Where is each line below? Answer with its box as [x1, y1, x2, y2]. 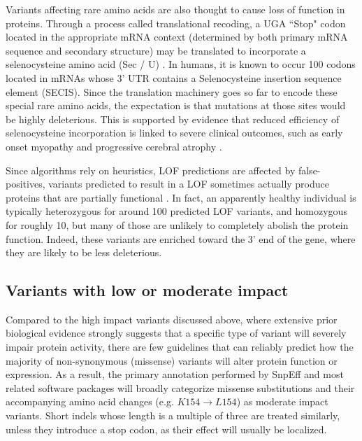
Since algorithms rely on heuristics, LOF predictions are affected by [6, 162, 296, 177]
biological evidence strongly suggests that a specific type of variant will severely [6, 325, 347, 340]
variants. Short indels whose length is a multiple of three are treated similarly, [6, 408, 340, 423]
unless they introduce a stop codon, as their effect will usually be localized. [6, 421, 327, 436]
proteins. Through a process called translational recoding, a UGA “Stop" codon [6, 15, 346, 30]
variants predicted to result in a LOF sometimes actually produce [48, 176, 329, 191]
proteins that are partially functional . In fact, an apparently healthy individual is [6, 190, 356, 204]
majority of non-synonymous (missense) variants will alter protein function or [6, 353, 338, 367]
